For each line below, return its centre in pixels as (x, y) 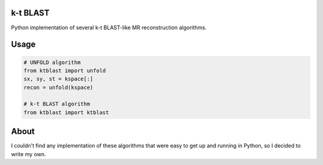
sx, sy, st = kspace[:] (59, 79)
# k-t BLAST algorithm (57, 104)
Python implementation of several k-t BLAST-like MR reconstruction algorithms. (109, 27)
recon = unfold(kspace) (59, 87)
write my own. (28, 154)
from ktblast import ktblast (66, 112)
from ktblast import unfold (65, 71)
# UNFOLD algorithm (52, 62)
